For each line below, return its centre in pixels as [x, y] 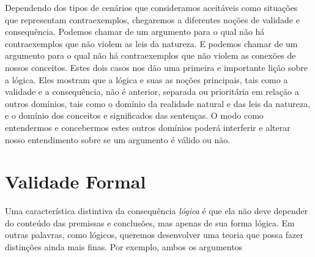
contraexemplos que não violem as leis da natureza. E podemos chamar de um [151, 43]
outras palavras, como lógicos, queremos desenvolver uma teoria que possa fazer [154, 235]
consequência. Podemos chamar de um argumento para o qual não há [135, 32]
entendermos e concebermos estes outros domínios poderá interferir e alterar [148, 127]
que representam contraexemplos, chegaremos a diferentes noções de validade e [152, 19]
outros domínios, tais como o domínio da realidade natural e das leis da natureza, [158, 103]
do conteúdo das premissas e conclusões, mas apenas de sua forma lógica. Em [150, 222]
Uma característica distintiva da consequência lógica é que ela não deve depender [157, 211]
